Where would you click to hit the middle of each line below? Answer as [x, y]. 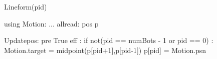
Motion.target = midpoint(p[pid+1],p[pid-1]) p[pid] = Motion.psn [105, 50]
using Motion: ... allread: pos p [51, 23]
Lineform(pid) [26, 6]
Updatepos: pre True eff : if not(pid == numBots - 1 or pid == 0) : [109, 40]
